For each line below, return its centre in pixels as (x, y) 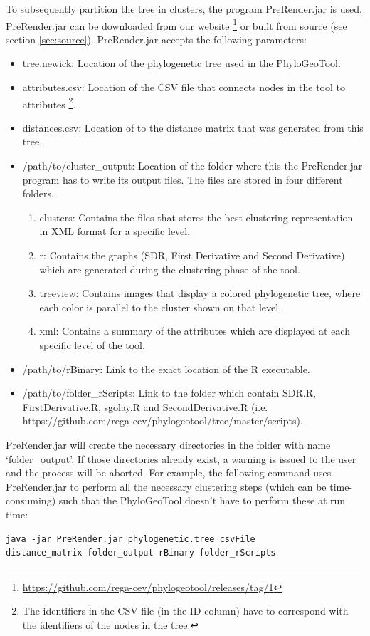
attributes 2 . (49, 103)
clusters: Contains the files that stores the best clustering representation (196, 217)
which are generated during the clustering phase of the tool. (170, 269)
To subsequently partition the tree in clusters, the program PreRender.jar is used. (184, 9)
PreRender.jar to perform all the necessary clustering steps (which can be (166, 486)
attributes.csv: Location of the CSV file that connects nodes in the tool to (184, 87)
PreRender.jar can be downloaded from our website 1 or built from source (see (176, 24)
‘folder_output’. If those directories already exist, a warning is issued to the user (181, 458)
